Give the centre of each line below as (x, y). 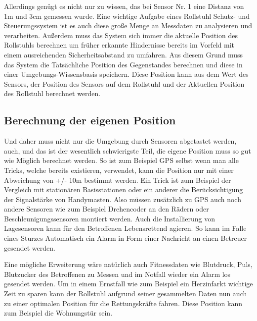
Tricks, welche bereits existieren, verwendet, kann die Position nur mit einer (119, 170)
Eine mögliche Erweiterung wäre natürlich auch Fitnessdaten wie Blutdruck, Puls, (128, 264)
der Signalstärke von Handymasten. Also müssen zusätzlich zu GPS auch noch (123, 199)
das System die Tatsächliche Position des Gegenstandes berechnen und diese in (123, 64)
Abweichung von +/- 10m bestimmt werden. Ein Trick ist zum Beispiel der (118, 180)
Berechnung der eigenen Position (90, 120)
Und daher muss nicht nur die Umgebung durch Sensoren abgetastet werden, (120, 141)
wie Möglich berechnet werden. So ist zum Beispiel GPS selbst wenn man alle (121, 160)
